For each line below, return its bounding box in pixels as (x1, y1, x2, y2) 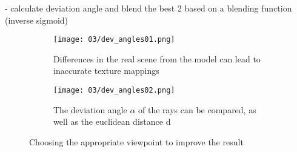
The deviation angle (53, 103, 127, 116)
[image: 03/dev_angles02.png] (53, 86, 175, 95)
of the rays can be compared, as (138, 103, 256, 116)
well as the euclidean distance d (53, 115, 171, 128)
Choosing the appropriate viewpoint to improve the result (29, 135, 244, 148)
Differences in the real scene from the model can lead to (53, 52, 261, 65)
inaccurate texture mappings (53, 64, 159, 77)
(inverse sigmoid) (5, 13, 68, 26)
